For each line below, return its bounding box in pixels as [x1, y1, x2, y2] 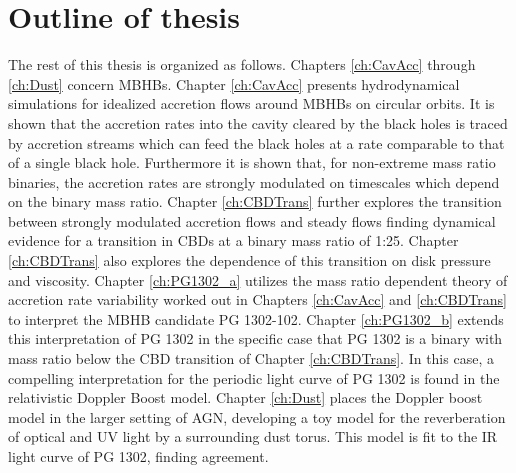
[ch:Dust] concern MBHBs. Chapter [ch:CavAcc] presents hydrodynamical [8, 73, 460, 94]
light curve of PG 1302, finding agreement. [8, 446, 269, 466]
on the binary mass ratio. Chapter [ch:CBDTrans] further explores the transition [8, 191, 502, 212]
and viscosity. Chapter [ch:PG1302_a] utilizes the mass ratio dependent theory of [8, 269, 508, 290]
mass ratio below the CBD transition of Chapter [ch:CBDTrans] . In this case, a [8, 348, 494, 369]
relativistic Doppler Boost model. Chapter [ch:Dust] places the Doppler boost [8, 387, 483, 408]
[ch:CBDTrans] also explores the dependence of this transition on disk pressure [8, 250, 491, 271]
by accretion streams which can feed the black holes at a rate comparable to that [8, 132, 505, 153]
